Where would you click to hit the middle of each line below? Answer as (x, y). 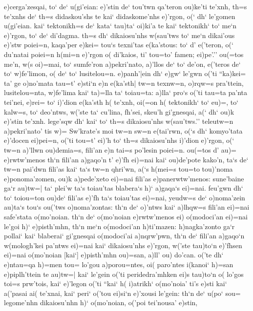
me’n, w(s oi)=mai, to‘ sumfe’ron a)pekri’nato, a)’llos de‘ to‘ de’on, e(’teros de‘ (122, 64)
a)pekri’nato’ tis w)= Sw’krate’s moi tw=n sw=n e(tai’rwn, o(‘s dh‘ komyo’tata (123, 130)
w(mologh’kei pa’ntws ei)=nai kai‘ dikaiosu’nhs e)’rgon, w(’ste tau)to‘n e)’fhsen (123, 245)
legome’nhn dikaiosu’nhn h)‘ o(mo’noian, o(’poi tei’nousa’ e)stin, (101, 302)
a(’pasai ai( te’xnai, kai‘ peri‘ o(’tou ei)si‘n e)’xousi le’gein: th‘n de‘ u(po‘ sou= (122, 293)
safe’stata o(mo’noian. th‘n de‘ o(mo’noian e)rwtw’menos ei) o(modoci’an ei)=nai (126, 217)
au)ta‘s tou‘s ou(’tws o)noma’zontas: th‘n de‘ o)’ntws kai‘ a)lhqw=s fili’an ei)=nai (127, 207)
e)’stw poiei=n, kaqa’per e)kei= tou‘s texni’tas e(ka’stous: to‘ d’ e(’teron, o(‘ (119, 45)
